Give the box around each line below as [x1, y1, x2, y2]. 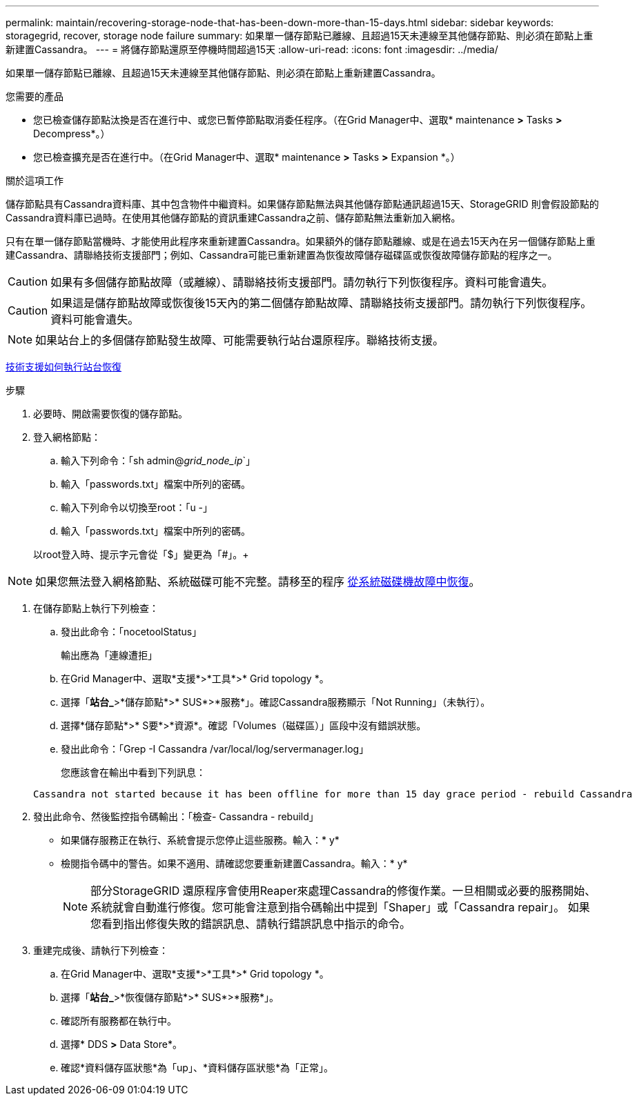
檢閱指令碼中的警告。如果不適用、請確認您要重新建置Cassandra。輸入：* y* [61, 857, 408, 869]
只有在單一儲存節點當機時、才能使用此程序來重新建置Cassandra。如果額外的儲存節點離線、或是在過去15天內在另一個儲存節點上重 [6, 235, 596, 247]
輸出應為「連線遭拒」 [61, 649, 157, 661]
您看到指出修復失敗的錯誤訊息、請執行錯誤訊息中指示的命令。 [90, 917, 411, 931]
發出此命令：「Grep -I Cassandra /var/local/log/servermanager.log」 [61, 743, 369, 755]
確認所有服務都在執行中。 [61, 1015, 177, 1026]
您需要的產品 [6, 90, 63, 102]
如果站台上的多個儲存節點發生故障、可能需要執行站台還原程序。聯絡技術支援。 [35, 333, 444, 347]
